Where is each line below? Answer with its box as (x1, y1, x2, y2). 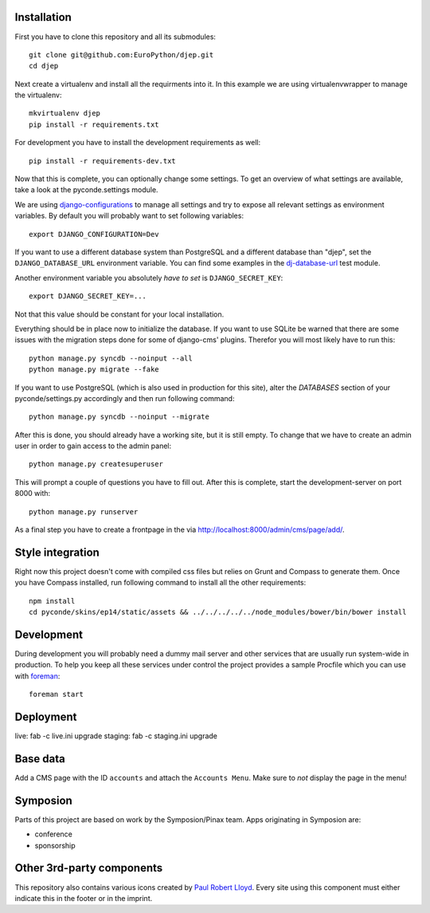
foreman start (29, 690, 84, 699)
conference (34, 829, 73, 839)
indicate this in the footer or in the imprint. (14, 893, 153, 903)
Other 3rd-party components (14, 861, 163, 875)
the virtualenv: (14, 90, 62, 100)
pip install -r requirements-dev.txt (29, 156, 177, 165)
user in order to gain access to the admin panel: (14, 441, 172, 451)
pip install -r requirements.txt (29, 120, 159, 129)
